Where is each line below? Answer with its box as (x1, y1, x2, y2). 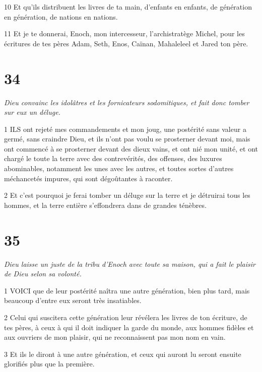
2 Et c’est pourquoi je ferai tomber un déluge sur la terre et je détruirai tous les (4, 190, 250, 200)
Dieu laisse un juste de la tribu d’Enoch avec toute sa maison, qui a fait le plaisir (4, 258, 255, 269)
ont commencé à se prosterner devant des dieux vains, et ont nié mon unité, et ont (4, 143, 258, 154)
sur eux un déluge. (4, 107, 60, 117)
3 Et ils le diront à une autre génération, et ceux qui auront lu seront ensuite (4, 348, 241, 359)
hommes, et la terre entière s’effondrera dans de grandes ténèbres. (4, 199, 207, 210)
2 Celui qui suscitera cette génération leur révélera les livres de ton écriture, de (4, 312, 247, 322)
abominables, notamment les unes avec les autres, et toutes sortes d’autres (4, 163, 234, 174)
